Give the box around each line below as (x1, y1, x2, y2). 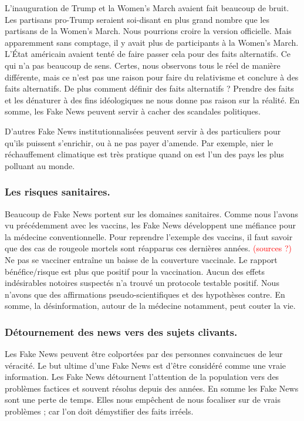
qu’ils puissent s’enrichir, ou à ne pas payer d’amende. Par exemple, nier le (5, 136, 273, 149)
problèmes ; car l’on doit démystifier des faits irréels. (5, 405, 194, 417)
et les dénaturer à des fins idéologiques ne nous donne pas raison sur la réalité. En (5, 93, 300, 106)
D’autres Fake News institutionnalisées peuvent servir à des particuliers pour (5, 124, 281, 137)
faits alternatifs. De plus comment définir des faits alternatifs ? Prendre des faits (5, 82, 294, 95)
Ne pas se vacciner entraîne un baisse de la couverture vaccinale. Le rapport (5, 253, 278, 265)
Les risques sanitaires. (5, 184, 110, 199)
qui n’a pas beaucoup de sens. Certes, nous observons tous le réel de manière (5, 59, 281, 71)
